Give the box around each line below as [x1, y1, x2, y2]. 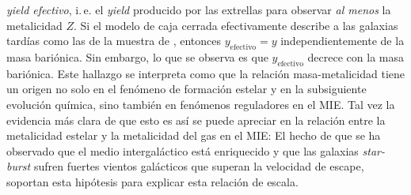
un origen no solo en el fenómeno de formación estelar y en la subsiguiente [6, 81, 367, 97]
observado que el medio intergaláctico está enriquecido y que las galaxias [6, 142, 359, 159]
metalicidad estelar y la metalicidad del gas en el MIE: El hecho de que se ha [6, 127, 381, 144]
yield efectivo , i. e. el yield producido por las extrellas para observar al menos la [6, 2, 391, 17]
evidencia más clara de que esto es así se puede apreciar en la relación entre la [6, 111, 386, 128]
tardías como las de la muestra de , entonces [6, 32, 222, 49]
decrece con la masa [307, 48, 404, 65]
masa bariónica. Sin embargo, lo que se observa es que [6, 48, 268, 65]
